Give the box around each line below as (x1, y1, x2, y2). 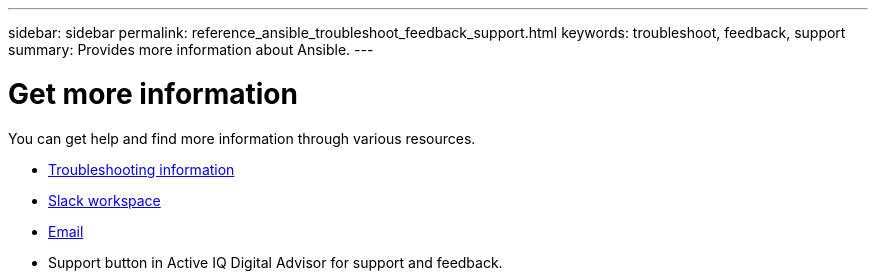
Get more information (8, 76, 298, 111)
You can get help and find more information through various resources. (8, 129, 476, 147)
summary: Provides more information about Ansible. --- (8, 41, 374, 58)
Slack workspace (48, 191, 161, 209)
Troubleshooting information (48, 160, 235, 178)
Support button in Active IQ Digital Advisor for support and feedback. (48, 253, 503, 271)
